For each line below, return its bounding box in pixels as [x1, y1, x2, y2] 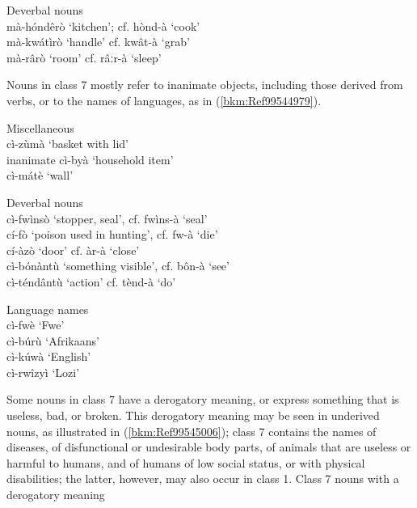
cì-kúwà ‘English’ [6, 348, 91, 365]
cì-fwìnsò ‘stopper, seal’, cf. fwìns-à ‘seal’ [6, 210, 208, 226]
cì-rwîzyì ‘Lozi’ [6, 363, 80, 380]
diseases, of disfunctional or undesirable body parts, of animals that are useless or [6, 438, 411, 455]
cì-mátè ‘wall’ [6, 167, 74, 184]
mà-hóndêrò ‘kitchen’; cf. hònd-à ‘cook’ [6, 17, 200, 34]
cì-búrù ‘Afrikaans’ [6, 332, 99, 349]
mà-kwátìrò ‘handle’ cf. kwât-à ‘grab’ [6, 33, 190, 50]
